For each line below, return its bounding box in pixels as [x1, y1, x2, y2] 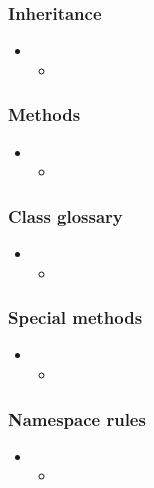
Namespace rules [8, 406, 146, 431]
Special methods [8, 305, 143, 330]
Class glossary [8, 203, 123, 228]
